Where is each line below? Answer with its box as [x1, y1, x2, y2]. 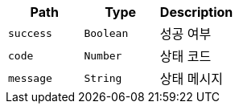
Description [159, 4, 233, 20]
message [8, 71, 52, 84]
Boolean [84, 26, 129, 39]
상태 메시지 [159, 71, 223, 87]
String [84, 71, 122, 84]
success [8, 26, 52, 39]
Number [84, 49, 122, 62]
